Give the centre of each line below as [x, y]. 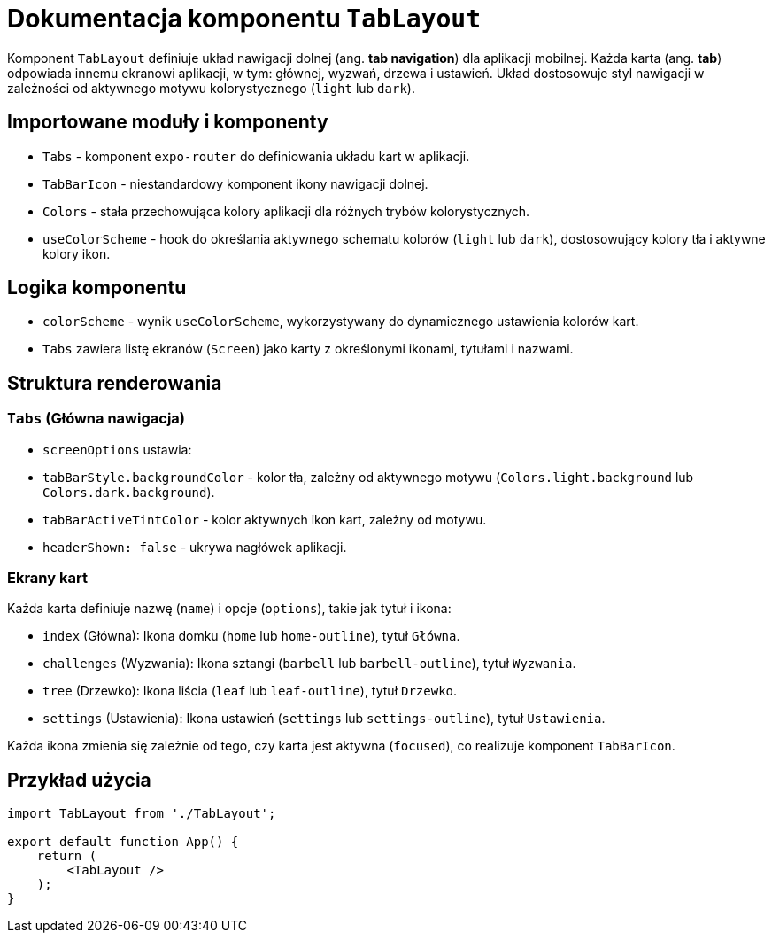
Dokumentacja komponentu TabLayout [244, 19]
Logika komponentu [97, 288]
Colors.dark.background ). [129, 492]
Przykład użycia [79, 780]
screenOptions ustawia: [117, 449]
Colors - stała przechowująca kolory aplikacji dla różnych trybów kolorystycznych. [286, 211]
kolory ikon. [77, 253]
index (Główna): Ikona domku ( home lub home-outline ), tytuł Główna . [251, 636]
